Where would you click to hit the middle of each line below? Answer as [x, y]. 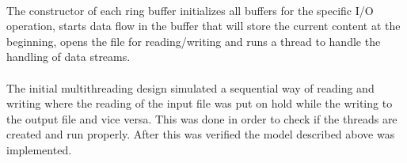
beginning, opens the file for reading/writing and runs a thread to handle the [194, 41]
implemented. [39, 149]
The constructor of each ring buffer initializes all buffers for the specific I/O [190, 10]
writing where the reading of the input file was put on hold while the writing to [200, 103]
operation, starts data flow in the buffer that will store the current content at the [203, 26]
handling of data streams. [68, 57]
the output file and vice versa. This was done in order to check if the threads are [202, 118]
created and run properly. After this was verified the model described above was [201, 134]
